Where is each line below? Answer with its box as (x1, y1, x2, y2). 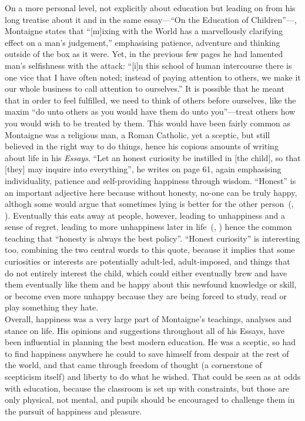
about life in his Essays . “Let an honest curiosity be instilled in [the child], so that (5, 151, 301, 163)
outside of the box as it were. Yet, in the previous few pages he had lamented (5, 48, 283, 60)
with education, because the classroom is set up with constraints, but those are (5, 382, 290, 394)
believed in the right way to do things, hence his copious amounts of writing (5, 140, 279, 152)
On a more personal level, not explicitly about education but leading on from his (5, 2, 296, 14)
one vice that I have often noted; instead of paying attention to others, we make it (5, 71, 301, 83)
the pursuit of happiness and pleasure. (5, 405, 142, 417)
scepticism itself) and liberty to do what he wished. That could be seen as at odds (5, 370, 301, 382)
